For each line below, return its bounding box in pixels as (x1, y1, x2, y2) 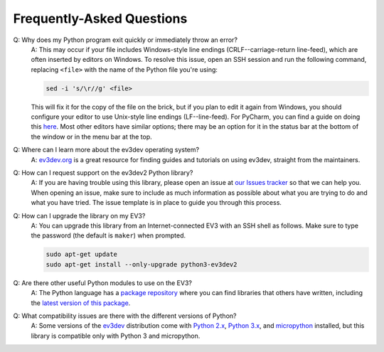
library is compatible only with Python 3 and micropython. (31, 331, 201, 340)
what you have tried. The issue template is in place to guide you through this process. (31, 198, 282, 207)
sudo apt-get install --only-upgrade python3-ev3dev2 (46, 260, 238, 268)
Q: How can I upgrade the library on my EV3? (13, 211, 146, 220)
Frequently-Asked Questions (13, 11, 188, 26)
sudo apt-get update (46, 250, 117, 259)
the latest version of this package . (31, 299, 131, 307)
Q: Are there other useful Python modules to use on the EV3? (13, 278, 192, 287)
